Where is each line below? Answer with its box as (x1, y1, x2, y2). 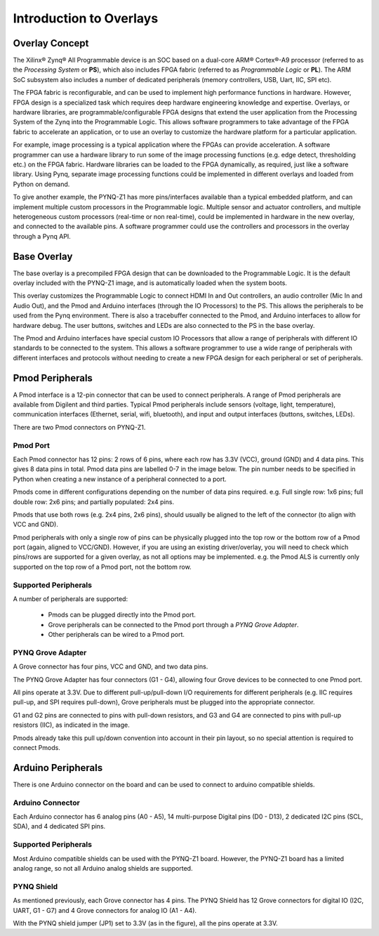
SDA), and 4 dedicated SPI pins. (13, 822, 106, 831)
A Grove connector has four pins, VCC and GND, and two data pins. (13, 662, 208, 671)
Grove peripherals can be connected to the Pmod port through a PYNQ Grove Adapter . (48, 620, 299, 628)
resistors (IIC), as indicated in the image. (13, 720, 130, 730)
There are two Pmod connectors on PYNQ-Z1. (13, 423, 146, 431)
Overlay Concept (13, 37, 89, 49)
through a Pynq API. (13, 232, 72, 240)
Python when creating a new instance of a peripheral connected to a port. (13, 475, 227, 483)
